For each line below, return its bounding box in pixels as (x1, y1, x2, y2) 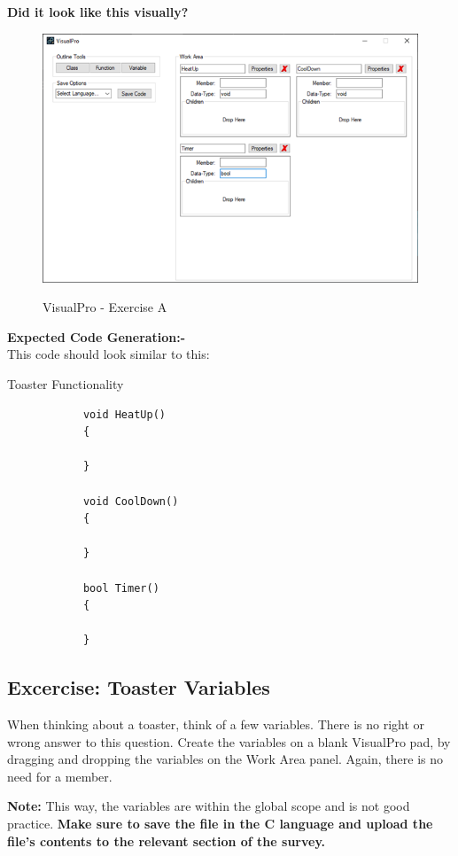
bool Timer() (82, 581, 159, 595)
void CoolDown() (82, 494, 179, 508)
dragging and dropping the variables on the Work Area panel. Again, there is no (7, 750, 443, 768)
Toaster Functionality (7, 374, 124, 393)
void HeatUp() (82, 408, 166, 421)
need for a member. (7, 767, 113, 785)
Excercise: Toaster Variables (7, 673, 270, 701)
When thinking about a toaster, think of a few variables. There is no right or (7, 715, 425, 734)
